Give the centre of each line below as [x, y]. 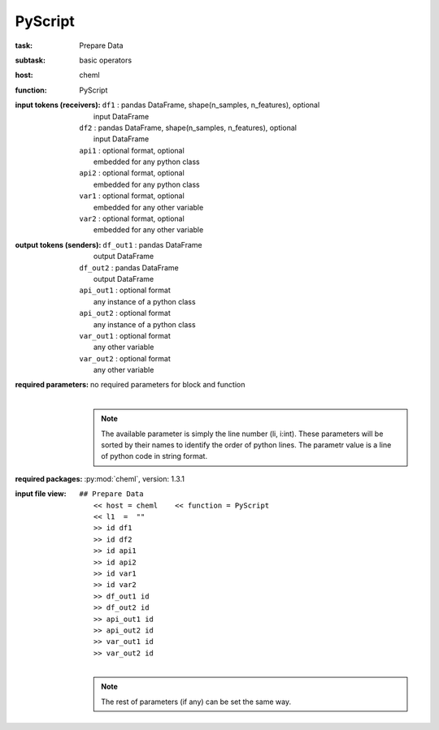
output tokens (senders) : [58, 244]
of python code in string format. [154, 456]
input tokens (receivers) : [58, 105]
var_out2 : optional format [125, 358]
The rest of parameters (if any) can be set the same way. [196, 702]
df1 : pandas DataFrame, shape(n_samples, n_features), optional [211, 105]
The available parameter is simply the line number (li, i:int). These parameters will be [242, 434]
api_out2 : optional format [125, 313]
